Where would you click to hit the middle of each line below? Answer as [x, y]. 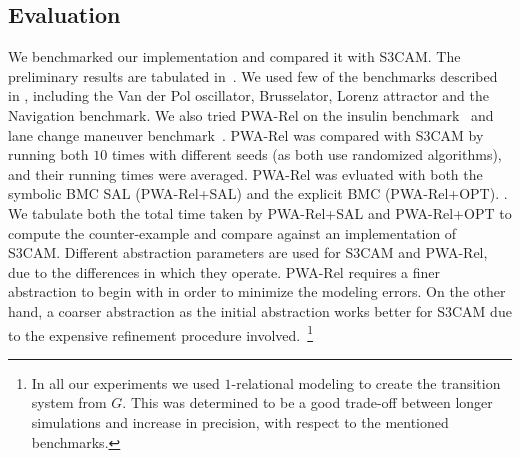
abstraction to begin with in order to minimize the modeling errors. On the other [257, 291]
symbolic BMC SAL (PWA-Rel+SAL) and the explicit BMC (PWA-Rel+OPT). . [258, 193]
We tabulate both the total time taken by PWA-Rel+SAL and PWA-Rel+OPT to [260, 212]
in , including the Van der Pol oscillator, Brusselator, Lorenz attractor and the [249, 95]
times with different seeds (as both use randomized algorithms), [306, 154]
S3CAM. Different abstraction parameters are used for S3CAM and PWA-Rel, [248, 252]
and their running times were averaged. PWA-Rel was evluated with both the [245, 173]
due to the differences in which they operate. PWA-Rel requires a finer [224, 271]
